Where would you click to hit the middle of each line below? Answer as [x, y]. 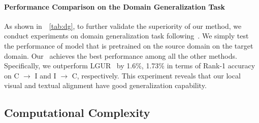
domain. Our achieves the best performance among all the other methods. [121, 55]
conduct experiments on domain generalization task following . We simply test [126, 36]
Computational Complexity [77, 113]
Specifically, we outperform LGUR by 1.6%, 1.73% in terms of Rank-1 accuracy [130, 66]
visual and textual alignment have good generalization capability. [105, 85]
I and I [45, 75]
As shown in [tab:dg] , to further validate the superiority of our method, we [123, 26]
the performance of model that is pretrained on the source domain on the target [129, 45]
